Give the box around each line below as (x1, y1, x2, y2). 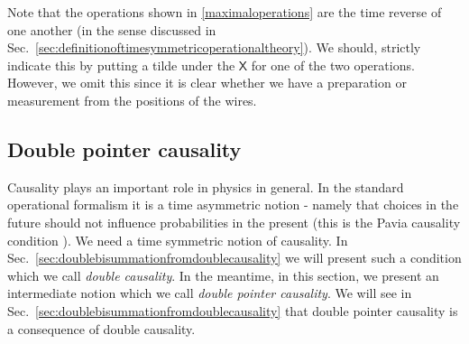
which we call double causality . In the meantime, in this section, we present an (7, 265, 439, 284)
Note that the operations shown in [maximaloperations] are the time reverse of (7, 3, 442, 21)
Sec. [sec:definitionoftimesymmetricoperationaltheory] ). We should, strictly (7, 38, 421, 57)
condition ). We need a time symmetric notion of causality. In (7, 230, 348, 249)
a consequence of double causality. (7, 319, 196, 338)
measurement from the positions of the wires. (7, 90, 257, 109)
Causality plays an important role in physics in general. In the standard (7, 177, 404, 196)
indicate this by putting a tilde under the (7, 55, 235, 74)
